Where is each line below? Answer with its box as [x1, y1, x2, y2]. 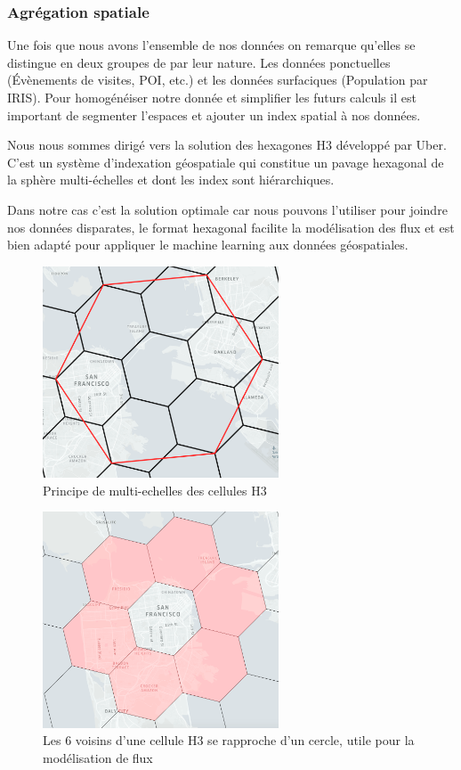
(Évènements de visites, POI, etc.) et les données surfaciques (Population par [7, 70, 428, 89]
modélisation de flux [43, 748, 153, 766]
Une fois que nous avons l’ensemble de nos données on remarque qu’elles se [7, 36, 416, 54]
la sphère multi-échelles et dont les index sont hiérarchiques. [7, 170, 335, 189]
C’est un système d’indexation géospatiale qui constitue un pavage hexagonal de [7, 152, 444, 171]
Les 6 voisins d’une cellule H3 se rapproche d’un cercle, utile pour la [43, 731, 415, 750]
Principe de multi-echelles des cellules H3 [43, 480, 267, 499]
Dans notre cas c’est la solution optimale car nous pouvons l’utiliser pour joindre [7, 200, 448, 218]
